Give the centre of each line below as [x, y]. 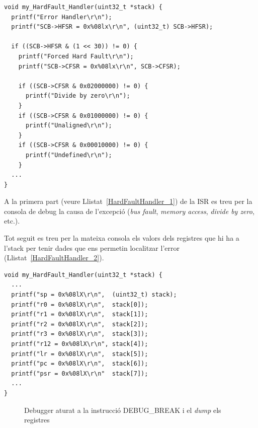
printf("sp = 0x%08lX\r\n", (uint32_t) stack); [94, 295]
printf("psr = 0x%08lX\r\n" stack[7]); [80, 373]
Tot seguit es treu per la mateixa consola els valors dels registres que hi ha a [122, 238]
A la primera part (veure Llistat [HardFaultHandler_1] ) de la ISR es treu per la [128, 201]
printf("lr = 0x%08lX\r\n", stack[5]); [80, 354]
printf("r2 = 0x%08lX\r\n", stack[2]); [80, 324]
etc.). [12, 221]
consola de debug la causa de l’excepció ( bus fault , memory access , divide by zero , [129, 211]
